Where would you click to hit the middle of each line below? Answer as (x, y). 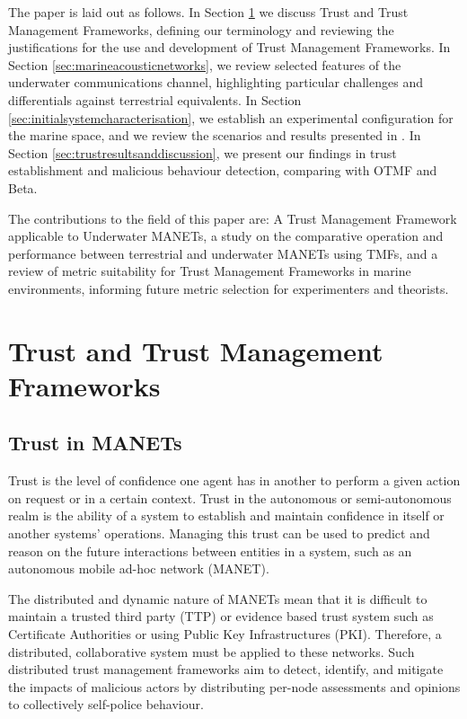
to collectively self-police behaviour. (106, 704)
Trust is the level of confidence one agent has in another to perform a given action (234, 480)
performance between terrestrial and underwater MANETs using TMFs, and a (223, 253)
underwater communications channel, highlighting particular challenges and (216, 82)
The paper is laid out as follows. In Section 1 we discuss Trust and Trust (208, 12)
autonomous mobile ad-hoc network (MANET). (139, 568)
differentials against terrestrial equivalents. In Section (155, 99)
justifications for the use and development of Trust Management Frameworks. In (229, 47)
